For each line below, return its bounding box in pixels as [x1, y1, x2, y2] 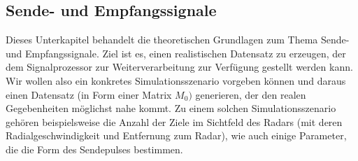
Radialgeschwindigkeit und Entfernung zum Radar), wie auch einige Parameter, [6, 128, 347, 143]
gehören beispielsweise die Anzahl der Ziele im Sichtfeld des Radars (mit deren [6, 114, 343, 129]
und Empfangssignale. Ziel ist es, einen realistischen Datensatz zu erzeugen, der [6, 45, 346, 60]
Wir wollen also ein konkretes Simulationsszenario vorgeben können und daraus [6, 73, 346, 87]
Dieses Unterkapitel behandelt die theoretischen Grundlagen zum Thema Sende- [6, 32, 350, 47]
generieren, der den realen [195, 87, 306, 101]
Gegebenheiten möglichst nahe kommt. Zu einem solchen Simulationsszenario [6, 101, 336, 115]
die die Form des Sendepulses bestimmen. [6, 141, 183, 156]
